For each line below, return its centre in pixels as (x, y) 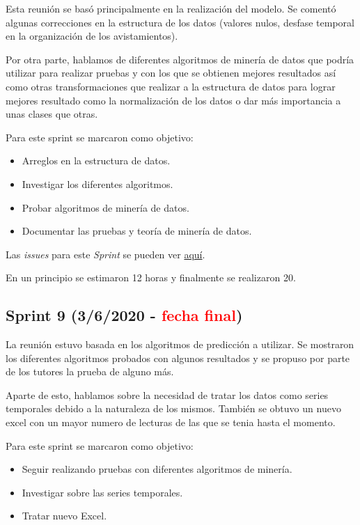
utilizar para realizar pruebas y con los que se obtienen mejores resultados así (171, 73)
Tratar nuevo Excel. (64, 516)
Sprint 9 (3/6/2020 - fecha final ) (124, 315)
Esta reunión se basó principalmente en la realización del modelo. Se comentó (171, 8)
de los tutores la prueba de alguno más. (90, 371)
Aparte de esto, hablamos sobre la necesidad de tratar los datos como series (167, 394)
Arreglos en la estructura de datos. (96, 160)
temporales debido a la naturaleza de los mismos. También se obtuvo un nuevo (173, 408)
